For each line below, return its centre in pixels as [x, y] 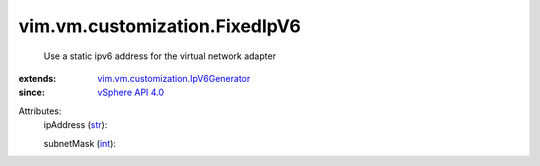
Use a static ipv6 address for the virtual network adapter [160, 56]
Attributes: [40, 111]
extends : [37, 78]
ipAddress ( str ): [75, 125]
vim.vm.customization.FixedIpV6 [160, 26]
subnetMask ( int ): [80, 143]
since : [31, 92]
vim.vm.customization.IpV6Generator [174, 78]
